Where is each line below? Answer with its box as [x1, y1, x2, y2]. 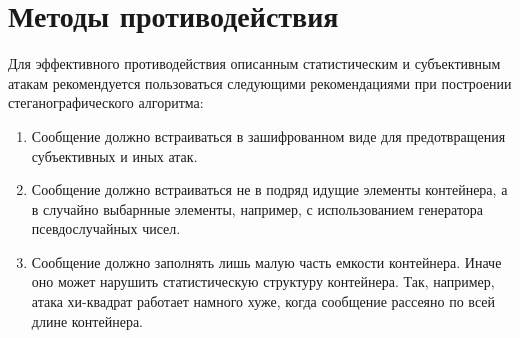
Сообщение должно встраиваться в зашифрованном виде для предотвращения [31, 125, 506, 146]
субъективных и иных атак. [31, 145, 198, 166]
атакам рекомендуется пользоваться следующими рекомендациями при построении [8, 72, 512, 93]
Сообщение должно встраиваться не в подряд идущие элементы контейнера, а [31, 179, 508, 200]
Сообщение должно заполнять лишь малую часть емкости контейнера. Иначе [31, 251, 502, 272]
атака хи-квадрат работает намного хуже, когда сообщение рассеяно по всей [31, 291, 495, 312]
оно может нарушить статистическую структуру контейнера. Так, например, [31, 271, 495, 292]
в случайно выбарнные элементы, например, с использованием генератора [31, 198, 484, 219]
